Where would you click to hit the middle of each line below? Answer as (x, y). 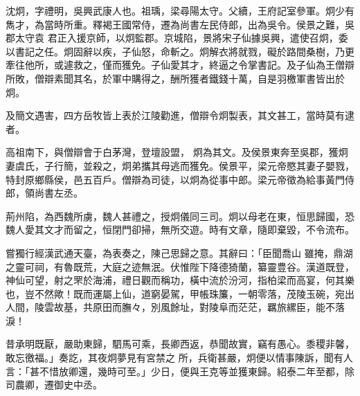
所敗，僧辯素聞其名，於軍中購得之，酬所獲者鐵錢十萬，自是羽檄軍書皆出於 (175, 78)
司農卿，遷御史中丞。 (54, 385)
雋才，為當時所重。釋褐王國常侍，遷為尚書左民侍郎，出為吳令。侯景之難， (175, 24)
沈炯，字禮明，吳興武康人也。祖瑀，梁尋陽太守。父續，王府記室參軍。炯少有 (180, 10)
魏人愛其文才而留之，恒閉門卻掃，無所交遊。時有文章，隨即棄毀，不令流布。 (180, 229)
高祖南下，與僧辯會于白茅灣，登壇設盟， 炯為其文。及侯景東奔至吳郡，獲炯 (177, 152)
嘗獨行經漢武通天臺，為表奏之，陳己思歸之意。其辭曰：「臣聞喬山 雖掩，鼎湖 (179, 252)
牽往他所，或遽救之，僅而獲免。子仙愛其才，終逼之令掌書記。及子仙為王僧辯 (180, 65)
